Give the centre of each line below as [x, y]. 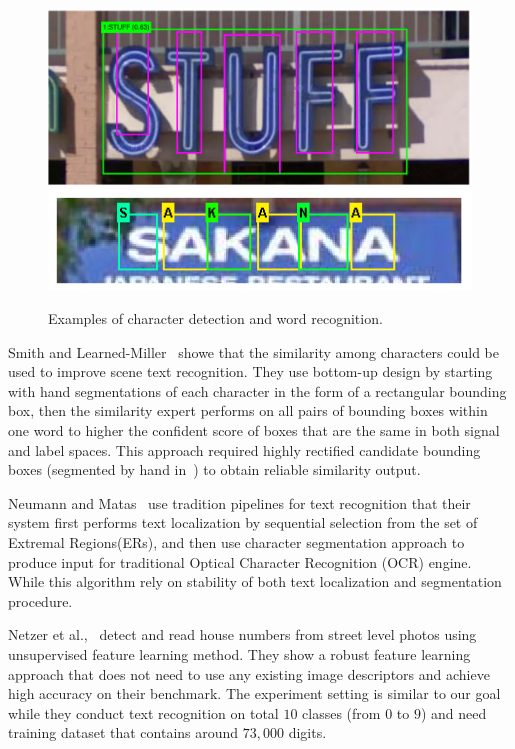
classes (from [341, 712]
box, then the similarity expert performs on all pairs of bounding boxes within [248, 410]
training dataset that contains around [123, 732]
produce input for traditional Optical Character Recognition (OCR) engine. [240, 561]
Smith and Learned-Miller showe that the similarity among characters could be [254, 351]
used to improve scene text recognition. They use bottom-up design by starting [250, 371]
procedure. [40, 600]
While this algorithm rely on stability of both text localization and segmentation [255, 581]
